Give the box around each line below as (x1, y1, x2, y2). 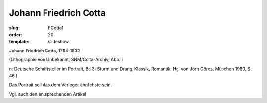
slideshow (48, 39, 69, 45)
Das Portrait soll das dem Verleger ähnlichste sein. (9, 82, 112, 88)
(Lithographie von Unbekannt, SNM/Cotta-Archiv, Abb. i (9, 57, 123, 63)
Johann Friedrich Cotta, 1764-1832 (9, 48, 80, 53)
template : (9, 39, 30, 45)
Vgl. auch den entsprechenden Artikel (9, 91, 86, 97)
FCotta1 (48, 25, 64, 31)
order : (9, 31, 22, 37)
